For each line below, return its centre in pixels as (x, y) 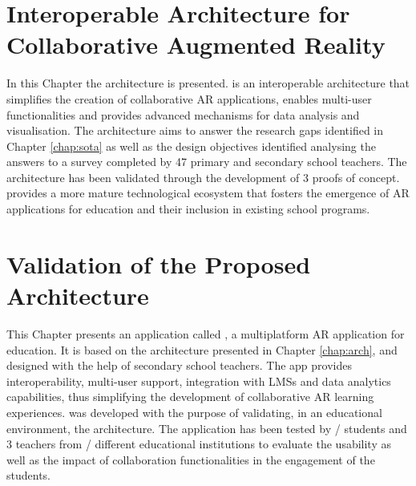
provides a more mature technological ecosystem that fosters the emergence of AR (208, 193)
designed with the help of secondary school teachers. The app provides (179, 365)
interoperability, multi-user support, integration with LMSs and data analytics (199, 381)
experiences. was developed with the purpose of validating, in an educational (194, 412)
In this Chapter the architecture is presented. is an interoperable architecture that (208, 83)
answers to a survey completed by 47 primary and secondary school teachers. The (207, 162)
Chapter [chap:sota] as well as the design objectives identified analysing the (191, 146)
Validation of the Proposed (159, 263)
